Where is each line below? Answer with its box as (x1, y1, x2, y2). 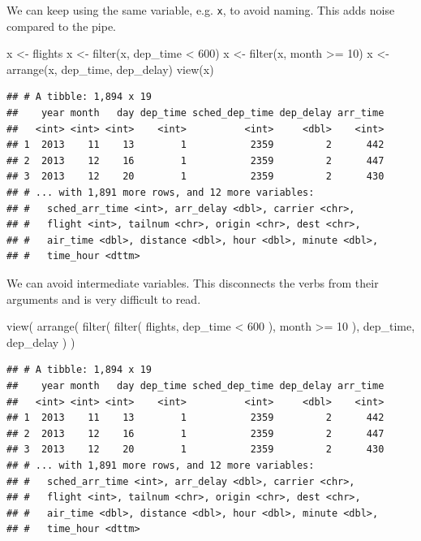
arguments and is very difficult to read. (6, 290, 201, 307)
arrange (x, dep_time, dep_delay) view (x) (6, 60, 214, 77)
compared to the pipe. (6, 17, 116, 34)
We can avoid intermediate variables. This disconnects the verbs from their (6, 274, 379, 291)
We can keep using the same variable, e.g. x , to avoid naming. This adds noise (6, 2, 395, 18)
